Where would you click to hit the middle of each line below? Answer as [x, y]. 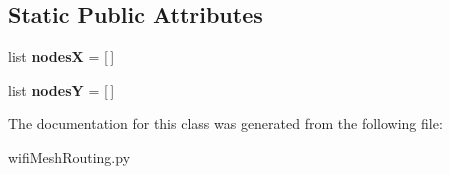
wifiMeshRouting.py [69, 156]
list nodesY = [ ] [61, 89]
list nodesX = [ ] [61, 56]
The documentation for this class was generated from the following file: [225, 123]
